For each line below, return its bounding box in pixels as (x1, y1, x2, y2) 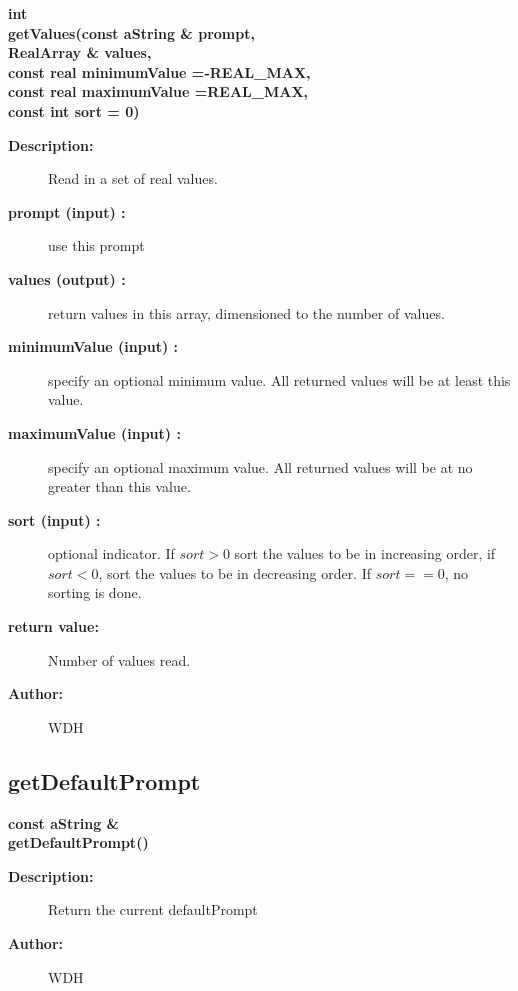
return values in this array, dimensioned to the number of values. (48, 302, 445, 323)
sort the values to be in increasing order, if (234, 543, 496, 564)
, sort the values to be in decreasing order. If (98, 562, 372, 583)
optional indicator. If (48, 543, 175, 564)
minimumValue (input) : (8, 336, 178, 357)
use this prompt (48, 235, 145, 256)
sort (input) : (8, 509, 101, 530)
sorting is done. (48, 582, 142, 603)
